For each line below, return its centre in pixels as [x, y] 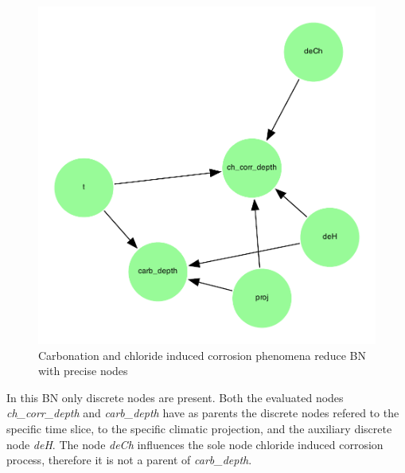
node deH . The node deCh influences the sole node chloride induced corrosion [195, 444]
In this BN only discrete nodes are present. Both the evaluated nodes [175, 397]
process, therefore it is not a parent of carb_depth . [129, 460]
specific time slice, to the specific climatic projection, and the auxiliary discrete [199, 428]
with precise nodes [83, 371]
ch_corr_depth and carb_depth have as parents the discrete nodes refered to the [203, 413]
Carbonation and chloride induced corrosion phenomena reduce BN [202, 355]
